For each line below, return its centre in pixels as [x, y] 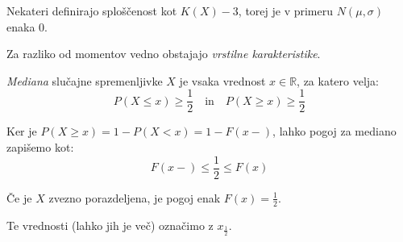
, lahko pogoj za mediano [334, 131]
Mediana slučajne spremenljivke [85, 80]
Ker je [22, 131]
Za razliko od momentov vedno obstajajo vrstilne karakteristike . [164, 54]
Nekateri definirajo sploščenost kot [92, 10]
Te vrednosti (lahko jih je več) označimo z [110, 225]
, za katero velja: [338, 80]
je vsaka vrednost [222, 80]
